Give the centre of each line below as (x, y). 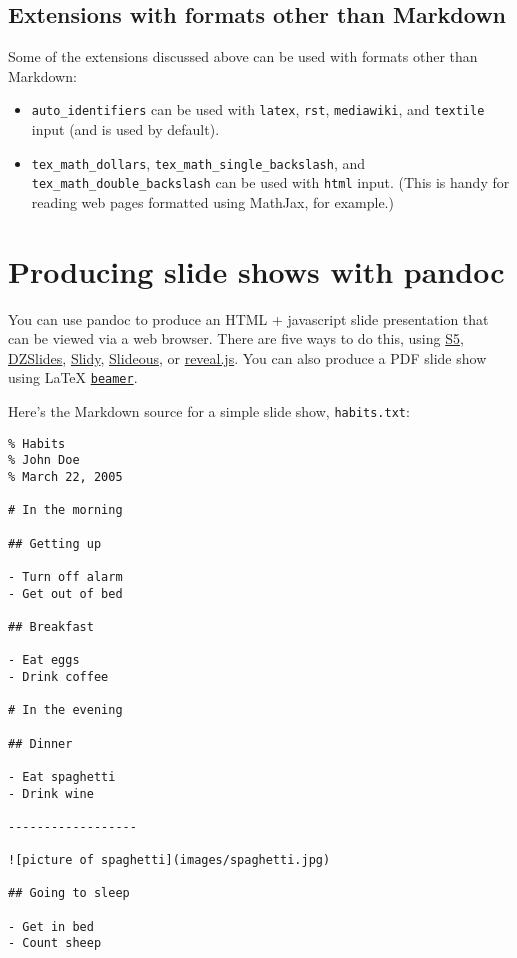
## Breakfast (51, 626)
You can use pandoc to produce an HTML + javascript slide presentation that (248, 318)
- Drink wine (51, 793)
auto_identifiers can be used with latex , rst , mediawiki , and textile (258, 109)
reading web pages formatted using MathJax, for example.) (212, 201)
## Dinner (40, 743)
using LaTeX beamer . (73, 377)
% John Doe (44, 460)
